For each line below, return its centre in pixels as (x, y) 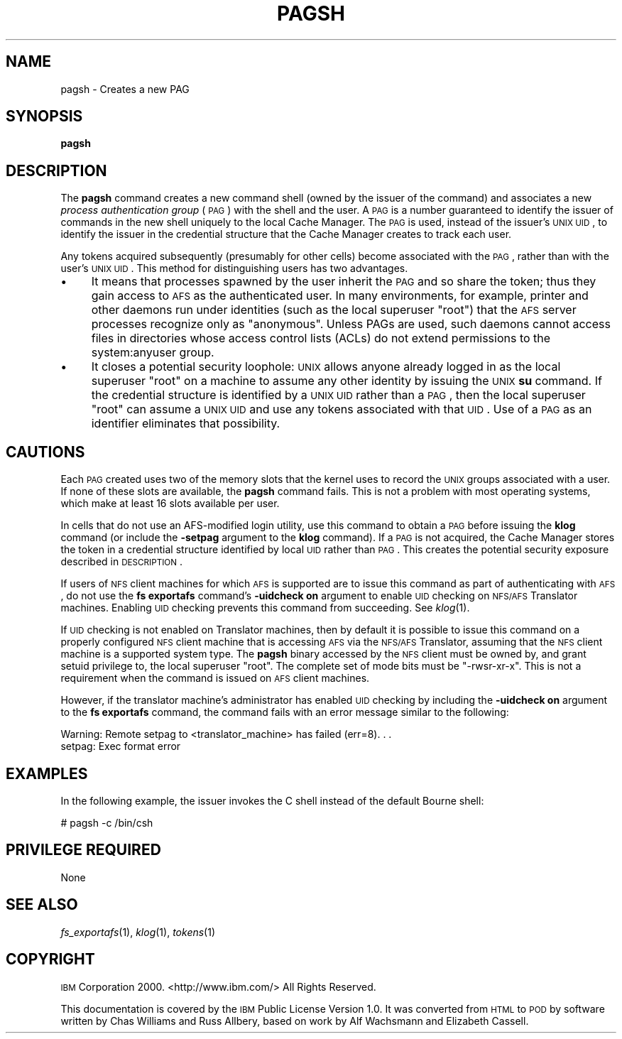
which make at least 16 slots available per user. (170, 504)
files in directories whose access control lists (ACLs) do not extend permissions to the (321, 338)
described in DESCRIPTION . (121, 562)
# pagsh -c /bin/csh (107, 822)
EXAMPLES (47, 773)
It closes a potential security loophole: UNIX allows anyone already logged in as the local (326, 367)
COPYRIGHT (50, 959)
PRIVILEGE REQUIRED (83, 850)
